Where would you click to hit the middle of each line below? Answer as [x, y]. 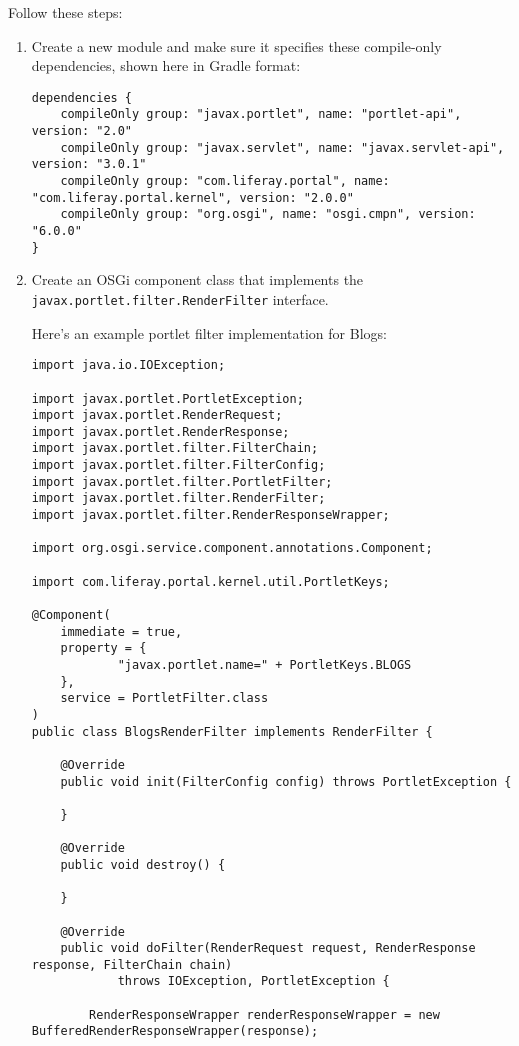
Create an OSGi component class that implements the [197, 279]
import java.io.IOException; [128, 365]
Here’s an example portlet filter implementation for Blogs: [209, 332]
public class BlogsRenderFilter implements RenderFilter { [232, 731]
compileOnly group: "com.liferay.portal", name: [225, 181]
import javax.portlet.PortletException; [167, 398]
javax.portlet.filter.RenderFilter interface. [180, 298]
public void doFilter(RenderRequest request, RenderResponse [268, 948]
